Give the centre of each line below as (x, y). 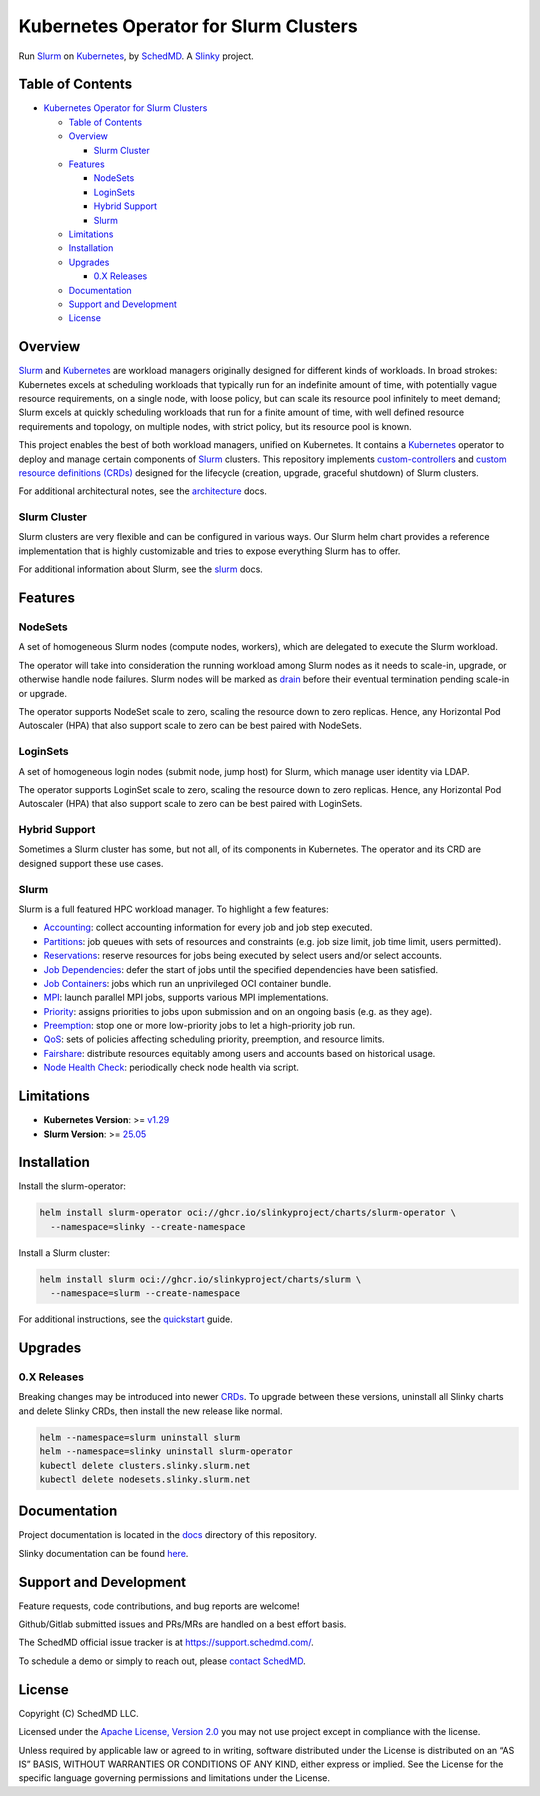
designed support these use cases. (91, 863)
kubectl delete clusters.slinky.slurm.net (145, 1465)
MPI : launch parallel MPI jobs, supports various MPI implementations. (186, 997)
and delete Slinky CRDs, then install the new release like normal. (150, 1411)
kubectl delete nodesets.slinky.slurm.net (145, 1479)
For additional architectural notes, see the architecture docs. (142, 491)
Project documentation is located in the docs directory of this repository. (167, 1535)
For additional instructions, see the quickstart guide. (126, 1319)
